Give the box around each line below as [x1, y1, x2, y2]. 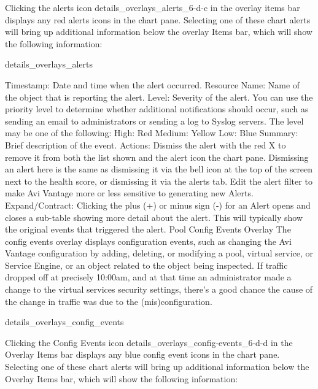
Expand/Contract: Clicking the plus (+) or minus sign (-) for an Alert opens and [5, 198, 311, 211]
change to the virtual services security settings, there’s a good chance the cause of [5, 283, 313, 296]
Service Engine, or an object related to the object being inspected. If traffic [5, 258, 288, 271]
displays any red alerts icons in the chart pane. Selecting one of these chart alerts [5, 13, 311, 26]
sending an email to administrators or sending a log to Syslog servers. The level [5, 114, 304, 127]
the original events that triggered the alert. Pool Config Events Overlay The [5, 223, 291, 236]
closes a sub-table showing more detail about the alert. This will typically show [5, 210, 303, 223]
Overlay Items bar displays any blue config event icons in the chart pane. [5, 348, 280, 361]
